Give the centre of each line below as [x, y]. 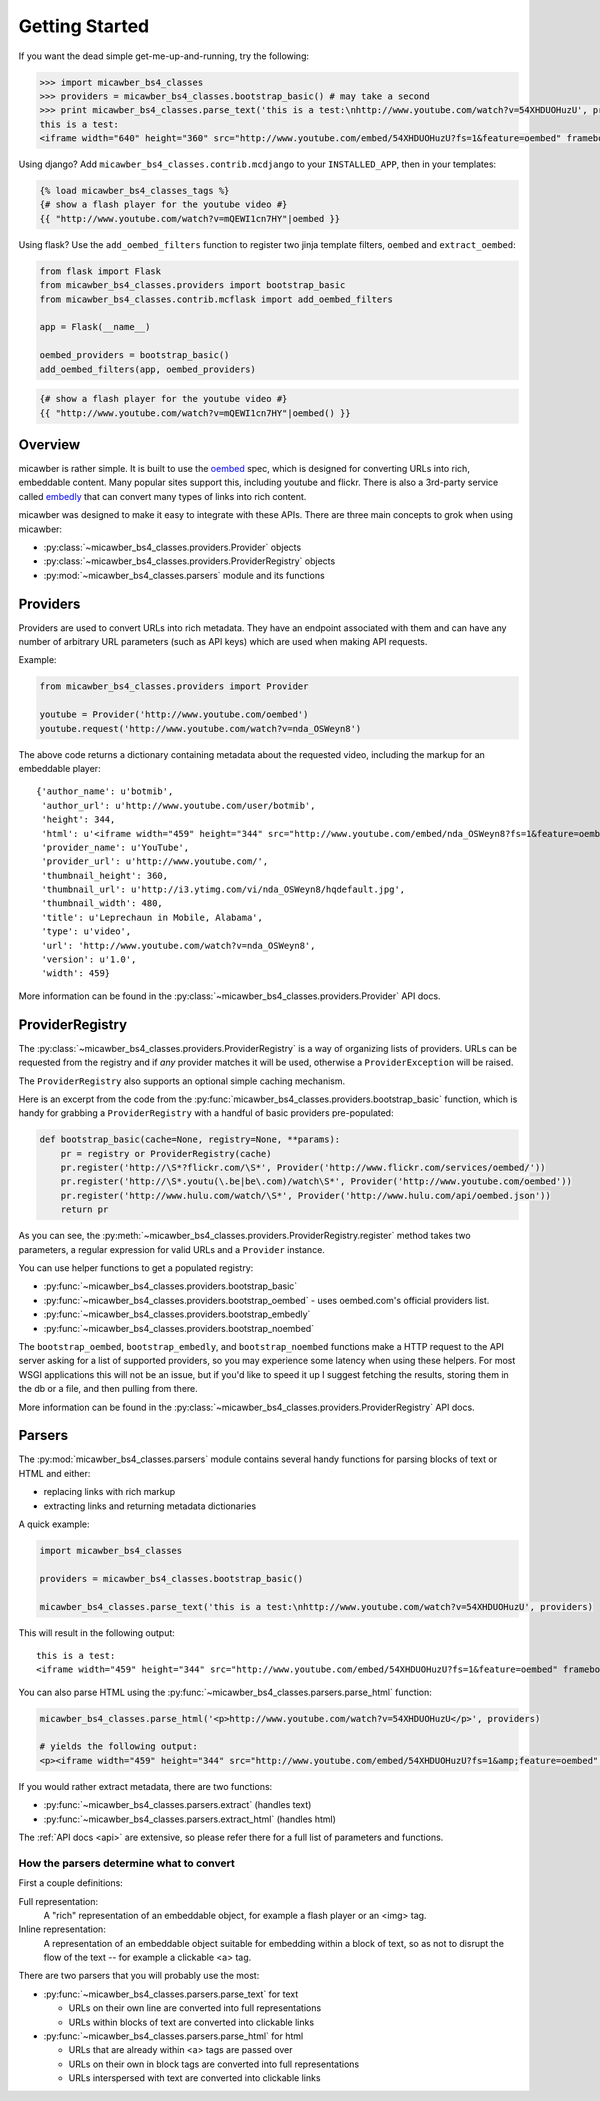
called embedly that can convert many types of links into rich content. [162, 496]
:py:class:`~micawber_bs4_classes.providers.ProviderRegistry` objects [189, 561]
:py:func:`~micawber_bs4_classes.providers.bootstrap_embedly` [177, 1314]
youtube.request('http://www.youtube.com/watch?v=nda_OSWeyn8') [200, 728]
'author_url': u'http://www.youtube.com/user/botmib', [178, 805]
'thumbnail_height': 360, [105, 875]
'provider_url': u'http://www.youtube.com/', [155, 861]
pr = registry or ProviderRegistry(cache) [166, 1153]
